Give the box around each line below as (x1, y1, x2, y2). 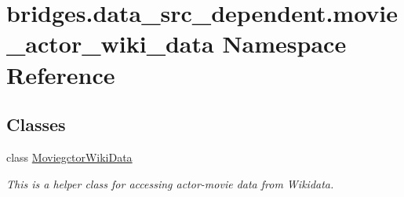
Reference (6, 58, 115, 90)
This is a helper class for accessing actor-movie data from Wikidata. (6, 175, 334, 192)
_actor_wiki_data (6, 27, 214, 60)
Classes (6, 112, 66, 137)
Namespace (222, 27, 347, 60)
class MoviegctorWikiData (6, 148, 133, 165)
